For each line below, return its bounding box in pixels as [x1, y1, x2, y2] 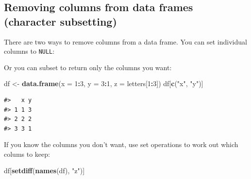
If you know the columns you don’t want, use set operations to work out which [4, 139, 238, 149]
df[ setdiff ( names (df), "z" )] [4, 165, 85, 175]
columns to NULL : [4, 46, 55, 56]
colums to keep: [4, 149, 50, 159]
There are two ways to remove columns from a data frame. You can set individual [4, 36, 247, 46]
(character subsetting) [4, 14, 117, 29]
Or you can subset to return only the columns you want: [4, 62, 172, 72]
